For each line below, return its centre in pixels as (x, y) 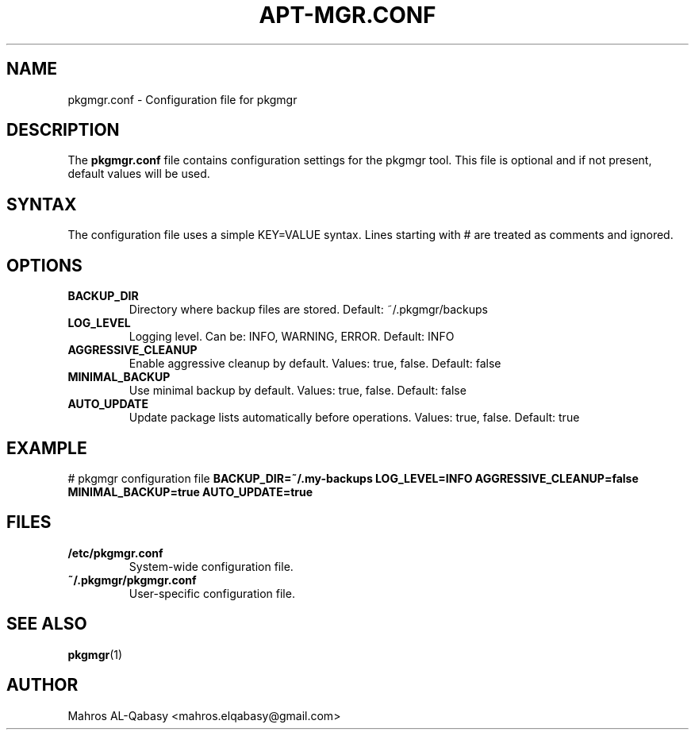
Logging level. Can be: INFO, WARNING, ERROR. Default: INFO (292, 337)
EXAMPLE (47, 448)
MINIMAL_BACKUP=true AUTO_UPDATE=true (190, 491)
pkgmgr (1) (95, 654)
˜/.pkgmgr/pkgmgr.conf (132, 580)
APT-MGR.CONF (347, 15)
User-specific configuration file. (212, 593)
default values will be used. (139, 174)
